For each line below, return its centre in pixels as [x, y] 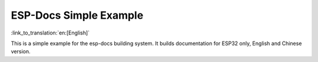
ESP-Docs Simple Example [77, 15]
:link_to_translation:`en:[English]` [50, 33]
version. [21, 51]
